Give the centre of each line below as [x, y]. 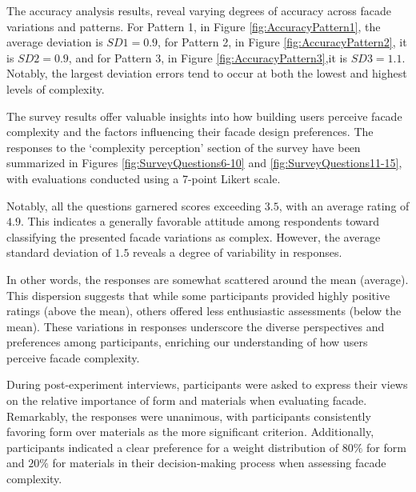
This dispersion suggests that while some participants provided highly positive [198, 295]
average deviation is [55, 42]
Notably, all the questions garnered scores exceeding [134, 205]
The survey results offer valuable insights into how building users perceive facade [204, 116]
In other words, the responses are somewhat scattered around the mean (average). [208, 279]
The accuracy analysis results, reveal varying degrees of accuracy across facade [199, 10]
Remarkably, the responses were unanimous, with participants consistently [189, 416]
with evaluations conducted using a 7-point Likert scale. [144, 178]
